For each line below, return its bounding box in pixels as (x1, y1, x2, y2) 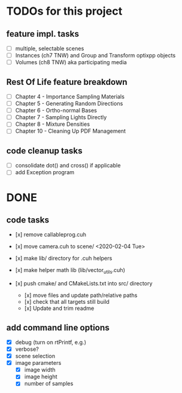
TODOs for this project (6, 4, 123, 18)
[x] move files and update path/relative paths (24, 292, 137, 299)
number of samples (24, 380, 73, 387)
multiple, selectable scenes (15, 45, 84, 52)
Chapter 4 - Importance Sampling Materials (15, 93, 125, 100)
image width (24, 366, 56, 373)
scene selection (15, 353, 56, 360)
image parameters (15, 359, 62, 367)
